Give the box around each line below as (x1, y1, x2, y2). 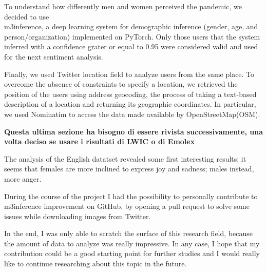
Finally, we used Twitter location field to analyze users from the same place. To (4, 68, 255, 79)
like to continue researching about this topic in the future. (4, 258, 187, 269)
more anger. (4, 173, 42, 184)
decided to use (4, 11, 49, 22)
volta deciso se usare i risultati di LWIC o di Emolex (4, 136, 195, 147)
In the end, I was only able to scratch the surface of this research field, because (4, 228, 253, 239)
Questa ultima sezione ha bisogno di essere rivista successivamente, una (4, 126, 263, 137)
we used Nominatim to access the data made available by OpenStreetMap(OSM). (4, 108, 260, 119)
